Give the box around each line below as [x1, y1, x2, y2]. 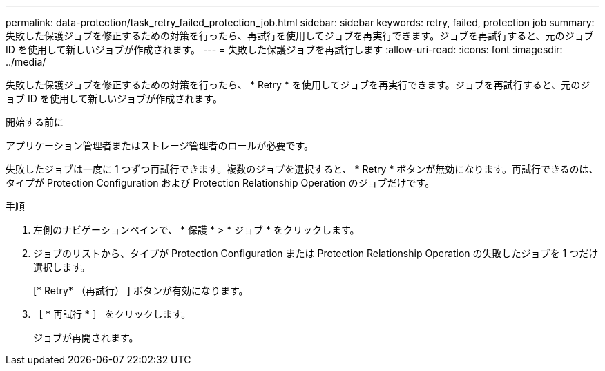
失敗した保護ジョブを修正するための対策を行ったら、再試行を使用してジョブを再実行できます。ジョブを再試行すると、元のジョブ [6, 30, 594, 41]
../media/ [6, 56, 46, 68]
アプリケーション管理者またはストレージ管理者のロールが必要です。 [6, 140, 314, 151]
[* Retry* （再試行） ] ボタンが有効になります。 [33, 285, 249, 296]
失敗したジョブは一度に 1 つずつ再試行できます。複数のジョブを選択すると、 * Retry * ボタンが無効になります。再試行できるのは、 [6, 163, 599, 175]
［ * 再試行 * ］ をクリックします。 [33, 308, 191, 320]
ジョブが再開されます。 [33, 332, 139, 343]
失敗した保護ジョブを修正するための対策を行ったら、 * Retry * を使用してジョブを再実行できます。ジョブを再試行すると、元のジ [6, 79, 590, 91]
